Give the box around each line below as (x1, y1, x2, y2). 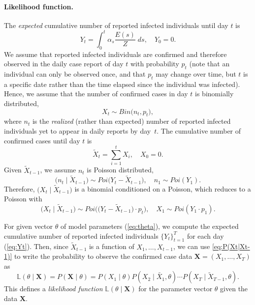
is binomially (195, 88, 234, 99)
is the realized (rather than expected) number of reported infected (32, 116, 231, 126)
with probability (130, 58, 179, 69)
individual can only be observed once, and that (4, 69, 146, 79)
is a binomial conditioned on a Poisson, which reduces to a (74, 184, 251, 194)
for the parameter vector (138, 283, 213, 294)
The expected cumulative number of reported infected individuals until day (4, 20, 228, 30)
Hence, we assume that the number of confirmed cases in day (4, 88, 188, 99)
